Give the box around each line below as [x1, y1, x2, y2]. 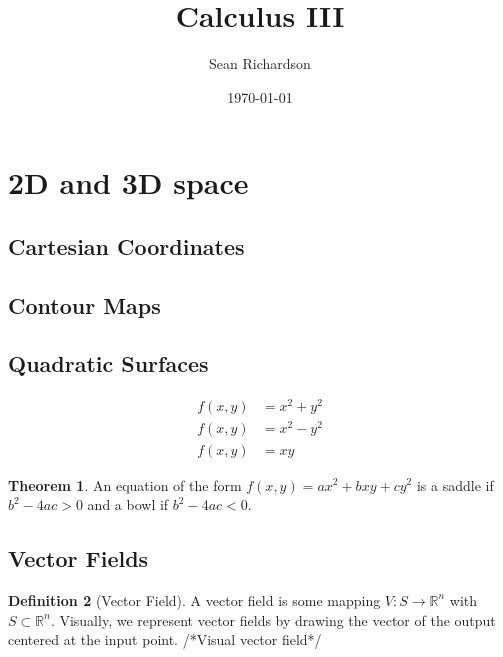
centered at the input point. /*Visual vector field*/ [8, 629, 322, 650]
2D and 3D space [8, 162, 249, 203]
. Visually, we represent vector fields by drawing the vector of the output [50, 609, 496, 630]
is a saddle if [416, 474, 494, 495]
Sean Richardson [209, 53, 311, 74]
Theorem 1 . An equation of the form [8, 474, 242, 495]
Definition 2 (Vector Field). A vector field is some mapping [8, 589, 381, 610]
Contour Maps [8, 289, 161, 320]
